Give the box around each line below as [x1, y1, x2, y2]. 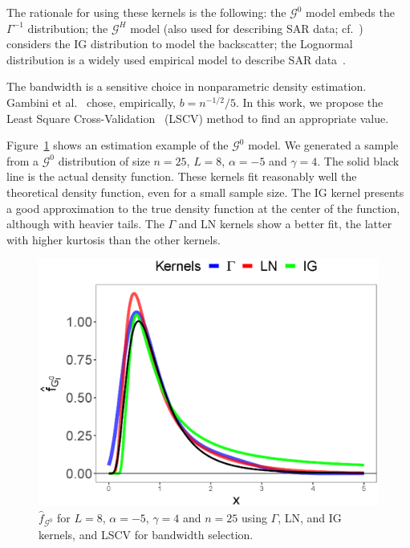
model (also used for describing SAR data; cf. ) [130, 19, 363, 36]
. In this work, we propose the [235, 93, 384, 110]
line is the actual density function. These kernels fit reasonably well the [6, 168, 357, 185]
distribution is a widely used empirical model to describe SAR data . [6, 51, 346, 67]
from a [6, 152, 39, 169]
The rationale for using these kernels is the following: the [6, 4, 286, 20]
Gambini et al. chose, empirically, [6, 93, 177, 110]
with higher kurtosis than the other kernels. [6, 231, 221, 247]
